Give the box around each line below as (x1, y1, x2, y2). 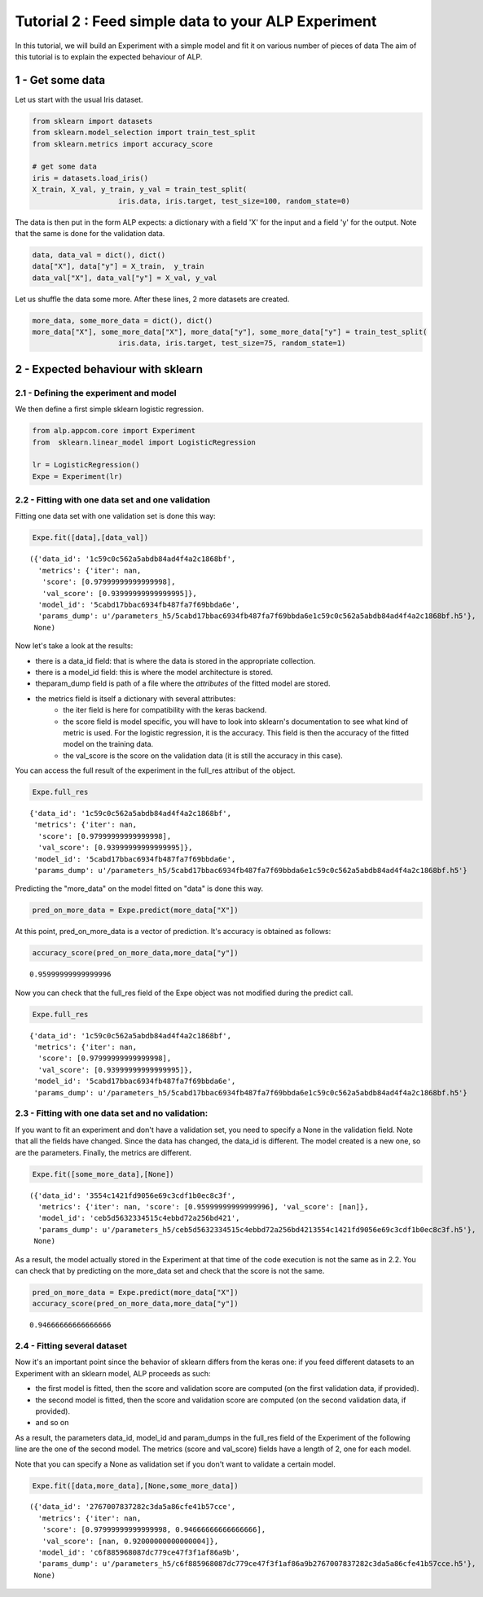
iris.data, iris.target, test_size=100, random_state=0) (118, 196, 350, 205)
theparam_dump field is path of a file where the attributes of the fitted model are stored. (35, 678, 331, 688)
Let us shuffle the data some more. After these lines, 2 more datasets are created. (15, 294, 290, 304)
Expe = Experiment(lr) (32, 472, 123, 480)
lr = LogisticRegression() (32, 460, 140, 470)
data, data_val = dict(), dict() (32, 250, 166, 260)
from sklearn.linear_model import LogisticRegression (32, 437, 256, 447)
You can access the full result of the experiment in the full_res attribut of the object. (15, 766, 296, 775)
